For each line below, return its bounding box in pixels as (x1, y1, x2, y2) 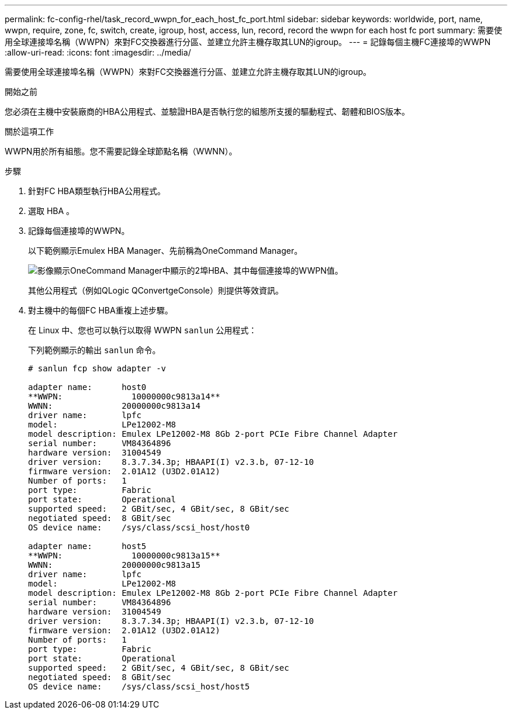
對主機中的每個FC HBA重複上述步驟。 (28, 305, 173, 315)
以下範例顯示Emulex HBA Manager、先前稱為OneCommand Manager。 (28, 246, 303, 256)
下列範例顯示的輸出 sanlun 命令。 (28, 345, 161, 355)
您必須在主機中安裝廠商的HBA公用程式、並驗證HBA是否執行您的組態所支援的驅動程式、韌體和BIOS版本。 (5, 106, 410, 116)
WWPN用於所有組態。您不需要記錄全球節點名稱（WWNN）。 (5, 146, 237, 156)
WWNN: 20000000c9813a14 (28, 401, 201, 411)
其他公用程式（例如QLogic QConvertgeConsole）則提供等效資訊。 (28, 285, 283, 295)
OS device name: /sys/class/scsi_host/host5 (28, 682, 250, 691)
